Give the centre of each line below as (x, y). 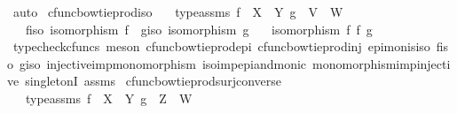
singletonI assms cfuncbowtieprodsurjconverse (153, 81)
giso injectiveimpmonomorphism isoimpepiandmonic (163, 63)
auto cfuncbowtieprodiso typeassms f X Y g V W (178, 11)
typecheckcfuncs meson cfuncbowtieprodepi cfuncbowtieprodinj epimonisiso (221, 46)
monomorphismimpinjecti (382, 63)
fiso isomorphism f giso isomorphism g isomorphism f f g (199, 29)
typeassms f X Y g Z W (109, 98)
